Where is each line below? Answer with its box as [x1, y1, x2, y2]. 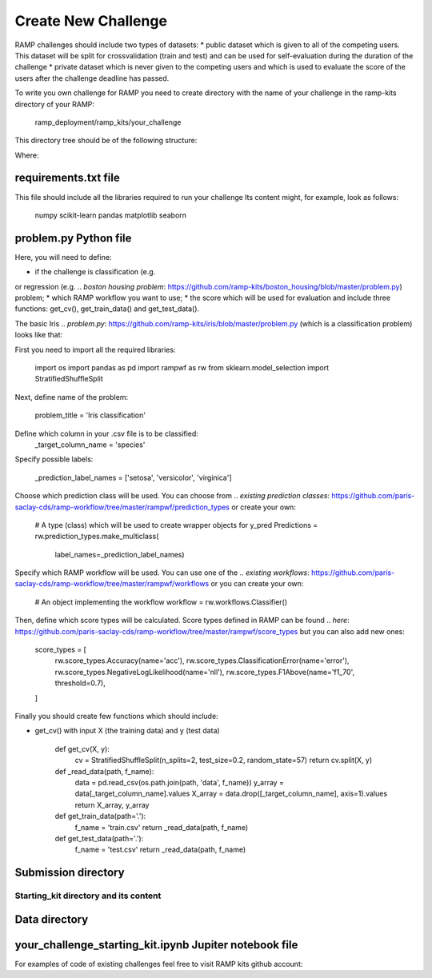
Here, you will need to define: [14, 252, 112, 261]
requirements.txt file [14, 171, 120, 185]
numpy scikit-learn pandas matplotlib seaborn [34, 210, 187, 220]
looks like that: [14, 330, 63, 340]
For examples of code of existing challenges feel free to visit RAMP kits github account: [14, 959, 303, 968]
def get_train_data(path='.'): [54, 812, 146, 821]
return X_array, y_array [74, 800, 150, 809]
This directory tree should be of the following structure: [14, 136, 198, 146]
